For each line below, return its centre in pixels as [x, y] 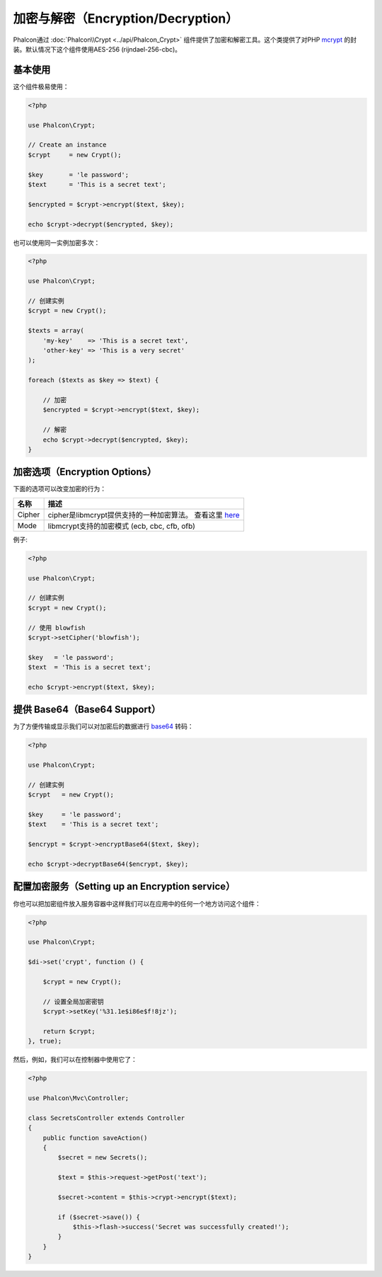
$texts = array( [56, 331]
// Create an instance [67, 145]
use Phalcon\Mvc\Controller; [79, 1098]
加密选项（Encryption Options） [85, 472]
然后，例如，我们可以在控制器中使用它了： [75, 1060]
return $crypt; [69, 1031]
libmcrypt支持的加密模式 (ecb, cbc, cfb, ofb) [122, 526]
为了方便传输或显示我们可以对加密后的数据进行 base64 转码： [103, 726]
